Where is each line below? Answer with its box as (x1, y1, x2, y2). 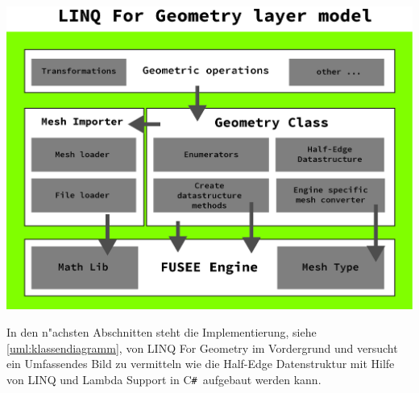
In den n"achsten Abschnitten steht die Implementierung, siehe (6, 323, 317, 340)
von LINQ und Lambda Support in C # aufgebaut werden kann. (6, 370, 322, 387)
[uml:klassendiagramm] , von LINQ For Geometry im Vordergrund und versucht (6, 339, 398, 356)
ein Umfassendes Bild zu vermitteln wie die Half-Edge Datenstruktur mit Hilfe (6, 355, 395, 372)
